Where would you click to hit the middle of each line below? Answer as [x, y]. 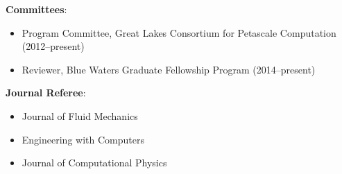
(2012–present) [53, 46]
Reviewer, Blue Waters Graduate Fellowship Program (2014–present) [169, 69]
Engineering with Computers [83, 139]
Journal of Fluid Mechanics [80, 115]
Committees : [36, 9]
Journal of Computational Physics [94, 163]
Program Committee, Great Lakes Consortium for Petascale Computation [179, 32]
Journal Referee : [46, 93]
